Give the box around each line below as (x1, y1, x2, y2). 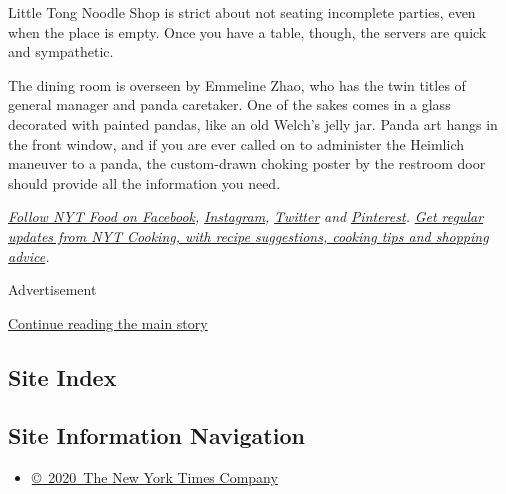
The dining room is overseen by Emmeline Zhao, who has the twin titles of (8, 74, 466, 95)
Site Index (8, 361, 117, 392)
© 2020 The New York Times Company (31, 467, 278, 488)
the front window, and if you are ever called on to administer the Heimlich (8, 133, 465, 154)
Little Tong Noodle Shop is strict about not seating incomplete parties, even (8, 2, 476, 22)
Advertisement (8, 279, 97, 300)
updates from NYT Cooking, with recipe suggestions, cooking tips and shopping (8, 225, 489, 246)
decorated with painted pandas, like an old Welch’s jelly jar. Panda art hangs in (8, 113, 498, 134)
